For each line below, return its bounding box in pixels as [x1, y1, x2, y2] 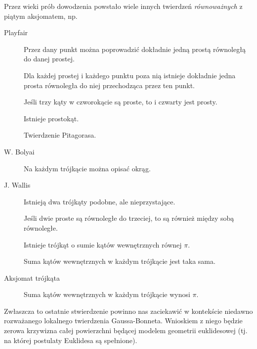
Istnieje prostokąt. [24, 113, 79, 123]
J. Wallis [4, 180, 31, 190]
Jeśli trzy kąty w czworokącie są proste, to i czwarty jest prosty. [24, 97, 217, 107]
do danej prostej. [24, 53, 75, 64]
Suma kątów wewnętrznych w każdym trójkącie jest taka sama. [24, 256, 215, 266]
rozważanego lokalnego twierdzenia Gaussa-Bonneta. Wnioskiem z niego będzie [4, 315, 243, 326]
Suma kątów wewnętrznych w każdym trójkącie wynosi [24, 289, 190, 299]
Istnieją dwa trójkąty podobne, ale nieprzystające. [24, 196, 175, 206]
